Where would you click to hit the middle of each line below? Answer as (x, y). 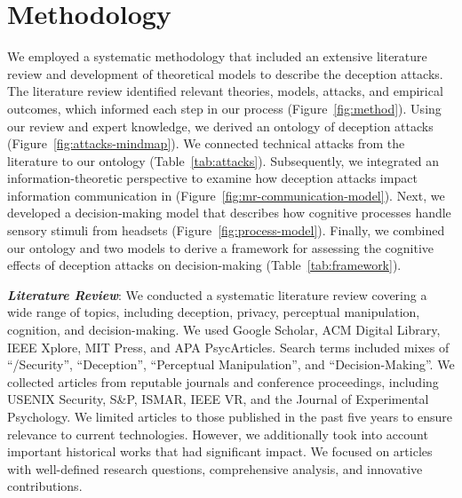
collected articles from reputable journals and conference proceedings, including (223, 381)
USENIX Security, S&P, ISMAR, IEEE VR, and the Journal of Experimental (218, 399)
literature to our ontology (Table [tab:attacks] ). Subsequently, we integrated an (223, 160)
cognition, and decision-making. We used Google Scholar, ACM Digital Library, (224, 330)
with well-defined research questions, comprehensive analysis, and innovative (215, 468)
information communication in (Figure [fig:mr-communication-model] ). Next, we (226, 195)
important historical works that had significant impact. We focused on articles (220, 451)
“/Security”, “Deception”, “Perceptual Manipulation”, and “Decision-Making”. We (231, 364)
